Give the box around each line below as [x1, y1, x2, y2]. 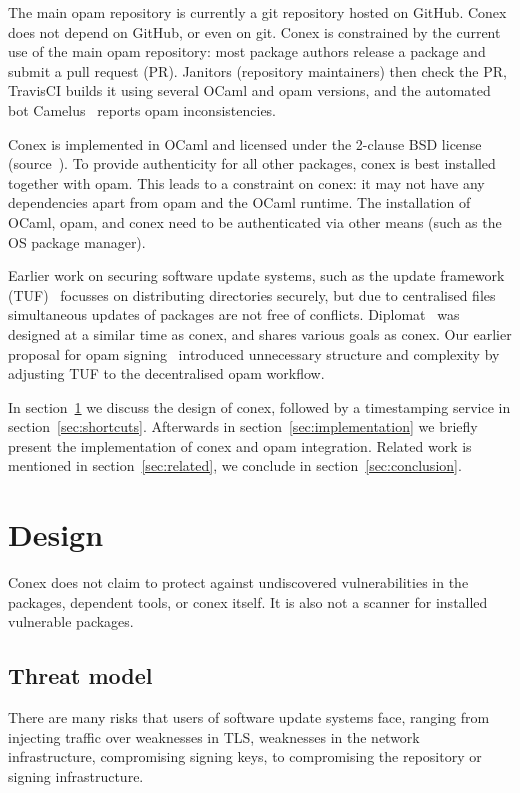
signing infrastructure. [8, 765, 144, 786]
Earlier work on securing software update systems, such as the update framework [8, 265, 505, 286]
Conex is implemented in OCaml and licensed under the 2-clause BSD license [8, 133, 482, 154]
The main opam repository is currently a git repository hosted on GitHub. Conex [8, 2, 507, 22]
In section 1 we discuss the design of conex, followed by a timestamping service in [8, 396, 511, 417]
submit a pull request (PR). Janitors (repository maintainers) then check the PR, [8, 60, 507, 81]
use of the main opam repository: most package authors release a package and [8, 41, 486, 62]
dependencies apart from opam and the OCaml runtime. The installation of [8, 192, 471, 213]
